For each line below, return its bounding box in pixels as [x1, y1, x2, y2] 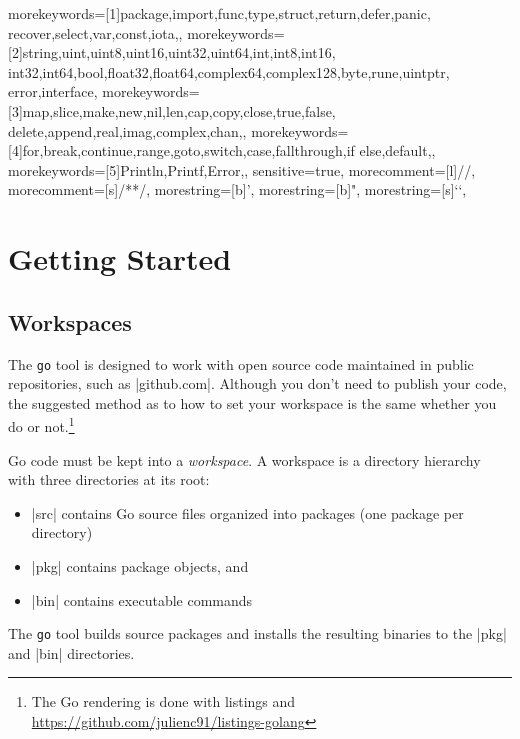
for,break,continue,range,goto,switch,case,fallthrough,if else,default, [22, 140, 432, 161]
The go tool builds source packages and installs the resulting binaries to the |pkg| [8, 623, 507, 644]
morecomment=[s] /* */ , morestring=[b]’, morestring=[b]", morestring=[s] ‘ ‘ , [8, 179, 467, 200]
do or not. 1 [8, 413, 75, 437]
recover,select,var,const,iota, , [8, 22, 183, 43]
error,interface [8, 81, 94, 102]
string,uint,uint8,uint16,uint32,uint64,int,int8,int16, [22, 42, 336, 63]
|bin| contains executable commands [31, 589, 253, 610]
